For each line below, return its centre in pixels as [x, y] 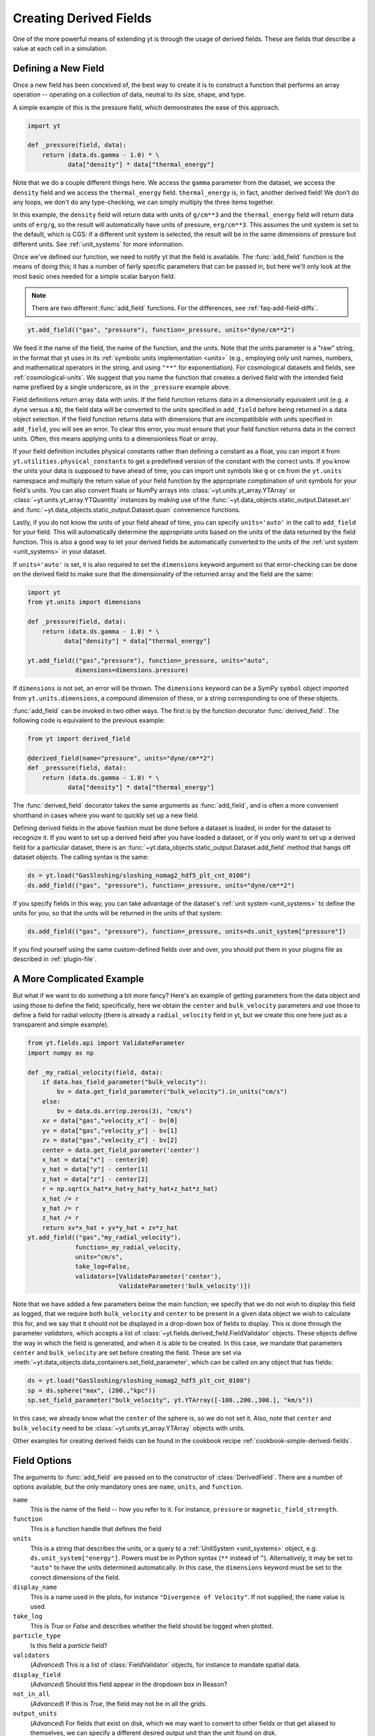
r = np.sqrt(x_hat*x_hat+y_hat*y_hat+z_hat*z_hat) [130, 1189]
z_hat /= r [60, 1218]
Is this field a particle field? [69, 1645]
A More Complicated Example [78, 979]
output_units [35, 1714]
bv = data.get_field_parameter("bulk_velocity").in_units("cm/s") [172, 1092]
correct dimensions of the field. [75, 1577]
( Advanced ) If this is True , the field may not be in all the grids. [119, 1703]
